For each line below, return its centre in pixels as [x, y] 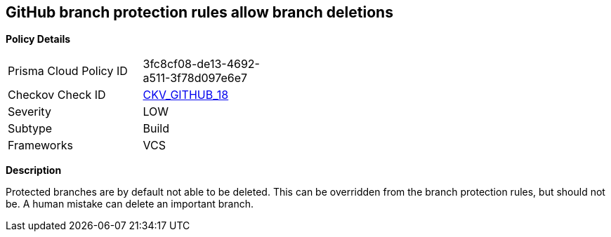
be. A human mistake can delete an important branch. [130, 204]
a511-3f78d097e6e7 [195, 78]
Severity [29, 112]
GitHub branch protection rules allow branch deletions [199, 12]
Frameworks [40, 145]
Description [34, 170]
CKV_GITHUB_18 [186, 95]
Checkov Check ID [57, 95]
